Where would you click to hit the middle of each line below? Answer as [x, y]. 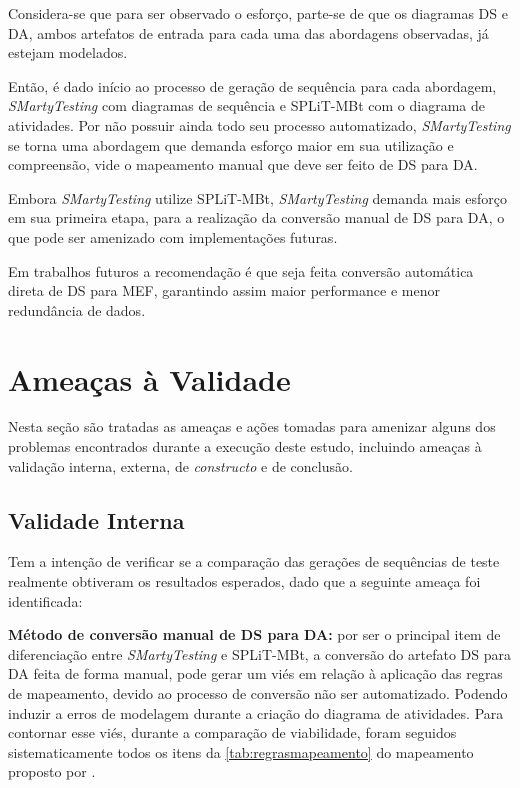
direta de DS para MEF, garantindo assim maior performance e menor [224, 290]
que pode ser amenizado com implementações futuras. [173, 236]
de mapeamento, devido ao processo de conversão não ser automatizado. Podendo [258, 692]
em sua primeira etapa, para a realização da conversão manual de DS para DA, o [256, 217]
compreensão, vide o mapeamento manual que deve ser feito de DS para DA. [243, 164]
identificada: [45, 600]
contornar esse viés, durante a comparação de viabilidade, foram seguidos [232, 732]
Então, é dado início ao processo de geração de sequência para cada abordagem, [252, 85]
